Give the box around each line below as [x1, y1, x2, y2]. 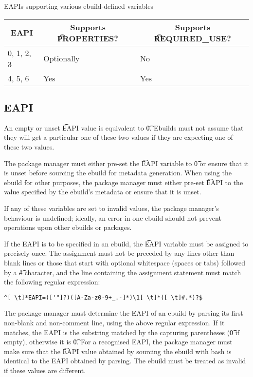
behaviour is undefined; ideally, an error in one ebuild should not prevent [4, 212, 221, 223]
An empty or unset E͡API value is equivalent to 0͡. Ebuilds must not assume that [4, 122, 244, 132]
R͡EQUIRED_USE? [154, 32, 231, 44]
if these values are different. [4, 365, 86, 375]
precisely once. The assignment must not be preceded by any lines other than [4, 248, 235, 258]
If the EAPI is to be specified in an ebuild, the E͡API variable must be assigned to [4, 238, 249, 248]
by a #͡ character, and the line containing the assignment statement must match [4, 267, 241, 277]
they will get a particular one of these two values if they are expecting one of [4, 132, 233, 142]
